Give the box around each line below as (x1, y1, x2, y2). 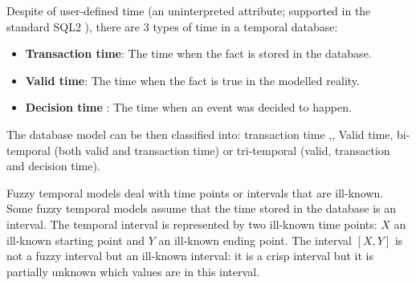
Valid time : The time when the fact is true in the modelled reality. (25, 71, 360, 88)
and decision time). (6, 157, 100, 174)
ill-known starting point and (6, 231, 145, 248)
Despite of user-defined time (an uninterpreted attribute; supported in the (6, 2, 371, 18)
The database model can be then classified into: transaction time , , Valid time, (6, 125, 394, 142)
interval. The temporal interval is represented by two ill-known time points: (6, 215, 377, 232)
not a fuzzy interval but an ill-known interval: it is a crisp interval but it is (6, 247, 373, 264)
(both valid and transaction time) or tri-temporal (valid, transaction (54, 141, 390, 158)
